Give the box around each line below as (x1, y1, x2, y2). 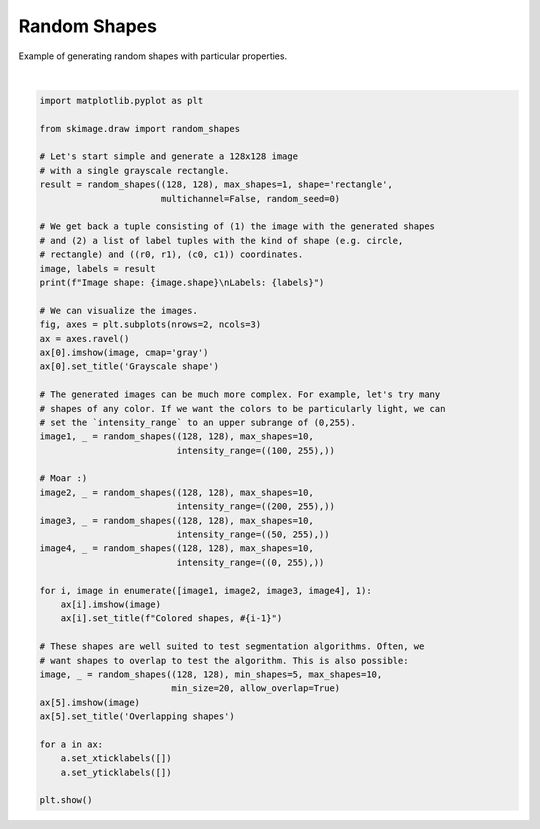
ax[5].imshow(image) (39, 696, 140, 708)
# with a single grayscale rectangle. (39, 165, 230, 176)
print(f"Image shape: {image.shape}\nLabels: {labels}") (39, 277, 325, 288)
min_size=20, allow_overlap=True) (171, 683, 341, 694)
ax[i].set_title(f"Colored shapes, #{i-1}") (60, 613, 283, 624)
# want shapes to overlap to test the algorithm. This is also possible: (39, 655, 409, 666)
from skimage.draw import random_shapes (39, 123, 240, 134)
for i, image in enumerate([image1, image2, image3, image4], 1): (39, 585, 372, 596)
